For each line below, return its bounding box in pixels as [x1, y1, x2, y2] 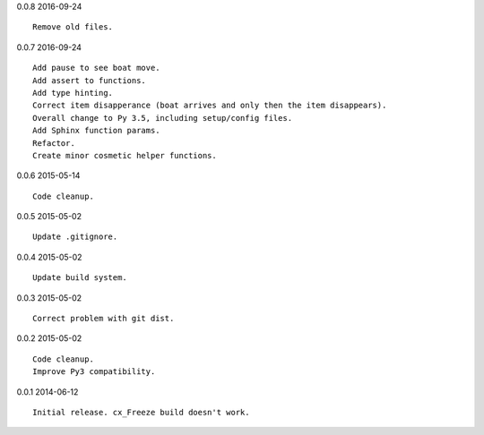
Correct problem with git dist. [32, 313, 175, 324]
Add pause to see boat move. [32, 63, 160, 73]
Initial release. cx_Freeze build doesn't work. [32, 407, 250, 417]
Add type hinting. [32, 88, 114, 98]
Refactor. [32, 138, 75, 148]
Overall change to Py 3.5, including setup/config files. [32, 113, 293, 123]
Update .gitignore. [32, 232, 118, 242]
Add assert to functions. [32, 75, 147, 85]
